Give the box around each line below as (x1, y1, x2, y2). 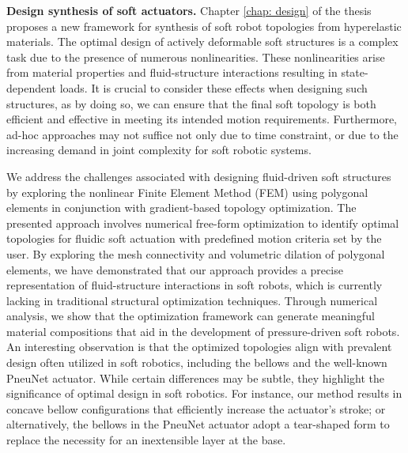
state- (341, 64, 368, 81)
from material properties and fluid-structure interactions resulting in (6, 64, 338, 81)
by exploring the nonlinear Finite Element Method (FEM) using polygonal (6, 183, 368, 200)
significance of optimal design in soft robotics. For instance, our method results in (6, 385, 402, 402)
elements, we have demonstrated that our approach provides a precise (6, 261, 343, 277)
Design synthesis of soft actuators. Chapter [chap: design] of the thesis (6, 2, 372, 18)
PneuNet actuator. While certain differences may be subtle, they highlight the (6, 369, 385, 386)
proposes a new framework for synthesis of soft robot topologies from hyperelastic (6, 17, 402, 34)
